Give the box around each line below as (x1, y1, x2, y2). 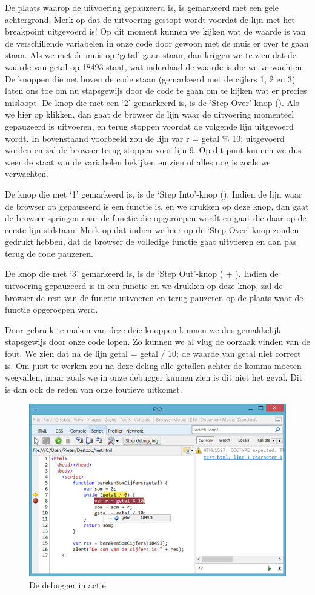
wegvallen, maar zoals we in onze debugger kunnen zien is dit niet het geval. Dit (5, 371, 303, 384)
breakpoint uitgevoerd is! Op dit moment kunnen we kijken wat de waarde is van (5, 25, 306, 38)
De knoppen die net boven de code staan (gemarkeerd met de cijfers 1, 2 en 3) (5, 72, 296, 85)
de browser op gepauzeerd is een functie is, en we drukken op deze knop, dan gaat (5, 199, 309, 212)
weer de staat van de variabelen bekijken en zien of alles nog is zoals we (5, 155, 271, 168)
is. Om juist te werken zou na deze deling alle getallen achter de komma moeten (5, 359, 302, 371)
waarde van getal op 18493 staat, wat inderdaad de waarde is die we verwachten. (5, 60, 305, 73)
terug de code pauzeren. (5, 247, 93, 259)
